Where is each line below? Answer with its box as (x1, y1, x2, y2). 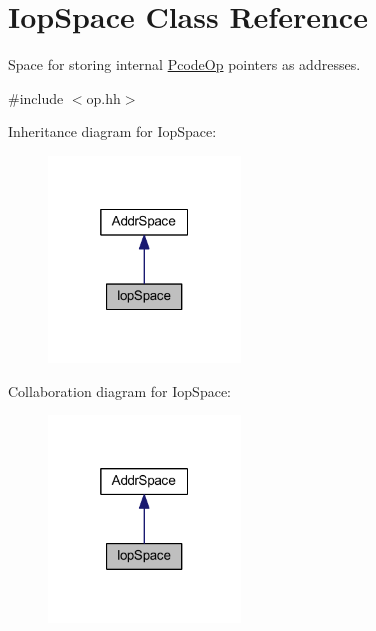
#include (8, 87, 64, 108)
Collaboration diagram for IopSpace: (8, 380, 231, 401)
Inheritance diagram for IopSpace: (8, 121, 217, 142)
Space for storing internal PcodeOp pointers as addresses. (8, 54, 361, 75)
